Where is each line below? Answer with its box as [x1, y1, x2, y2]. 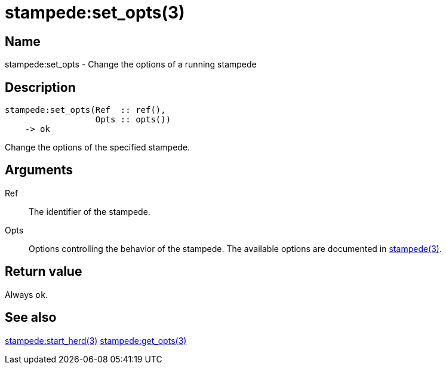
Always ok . [5, 289, 48, 300]
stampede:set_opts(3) [5, 2, 185, 23]
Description [5, 79, 76, 95]
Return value [5, 264, 82, 279]
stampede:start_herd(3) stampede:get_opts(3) [5, 335, 187, 346]
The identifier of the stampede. [29, 206, 150, 217]
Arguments [5, 162, 73, 178]
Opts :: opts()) [95, 115, 171, 125]
